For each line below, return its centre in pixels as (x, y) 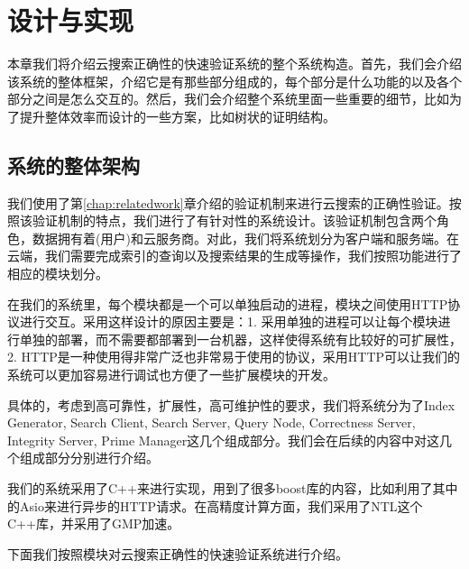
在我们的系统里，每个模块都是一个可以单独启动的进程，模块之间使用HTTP (228, 303)
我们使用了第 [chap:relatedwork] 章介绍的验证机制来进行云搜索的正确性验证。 (228, 202)
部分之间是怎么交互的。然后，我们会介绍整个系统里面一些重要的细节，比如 (228, 99)
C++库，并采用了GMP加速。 (94, 523)
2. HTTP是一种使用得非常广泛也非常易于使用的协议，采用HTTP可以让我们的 (234, 357)
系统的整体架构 (74, 165)
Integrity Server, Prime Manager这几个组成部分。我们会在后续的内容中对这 (224, 440)
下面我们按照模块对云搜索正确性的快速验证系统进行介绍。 (178, 553)
